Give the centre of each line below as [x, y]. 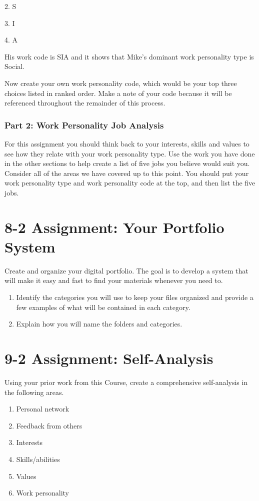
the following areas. [34, 392]
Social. [15, 66]
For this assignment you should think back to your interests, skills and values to [127, 143]
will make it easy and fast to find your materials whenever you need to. [114, 280]
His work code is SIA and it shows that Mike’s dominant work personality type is [129, 56]
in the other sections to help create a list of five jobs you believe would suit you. [127, 163]
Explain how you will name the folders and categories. [99, 324]
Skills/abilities [38, 459]
